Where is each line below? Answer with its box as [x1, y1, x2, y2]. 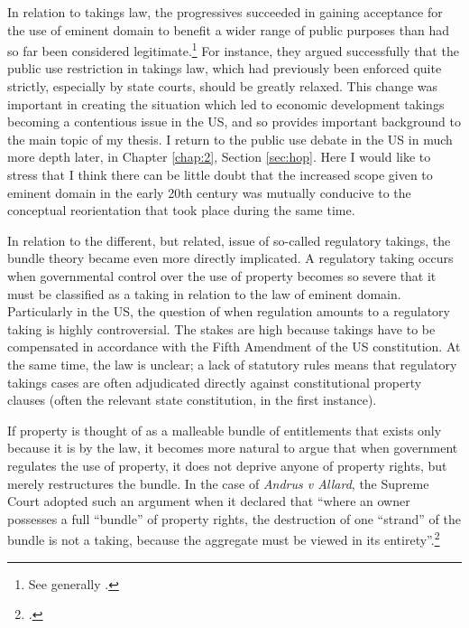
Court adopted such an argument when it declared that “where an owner [7, 492, 410, 511]
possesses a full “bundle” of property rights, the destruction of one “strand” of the [7, 509, 461, 528]
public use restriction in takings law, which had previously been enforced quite [7, 59, 442, 78]
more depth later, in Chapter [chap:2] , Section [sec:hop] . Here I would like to [7, 147, 431, 166]
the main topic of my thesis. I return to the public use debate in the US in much [7, 129, 453, 148]
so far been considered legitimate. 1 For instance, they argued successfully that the [7, 39, 459, 60]
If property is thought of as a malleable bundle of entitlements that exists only [7, 420, 442, 439]
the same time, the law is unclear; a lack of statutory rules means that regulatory [7, 354, 457, 373]
